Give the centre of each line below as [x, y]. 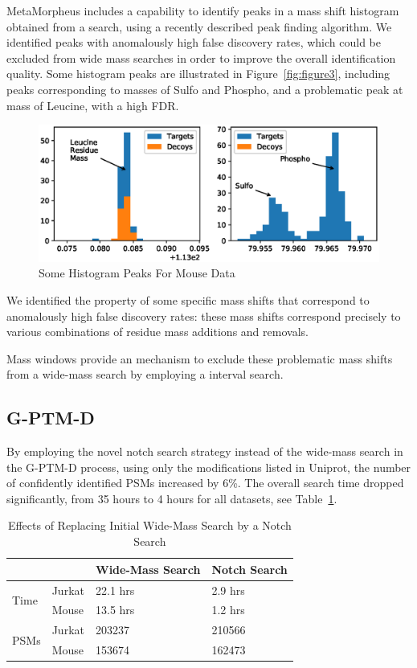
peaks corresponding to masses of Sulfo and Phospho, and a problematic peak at [205, 89]
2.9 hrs [228, 590]
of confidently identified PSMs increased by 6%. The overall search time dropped [205, 483]
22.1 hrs [115, 590]
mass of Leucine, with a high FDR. [93, 105]
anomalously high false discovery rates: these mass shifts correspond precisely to [204, 316]
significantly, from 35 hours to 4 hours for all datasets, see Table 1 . [172, 498]
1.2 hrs [228, 610]
